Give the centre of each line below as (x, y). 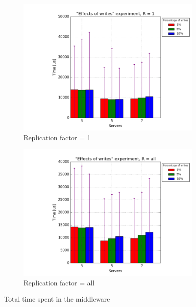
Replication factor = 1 (57, 137)
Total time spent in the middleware (57, 299)
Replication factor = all (59, 282)
